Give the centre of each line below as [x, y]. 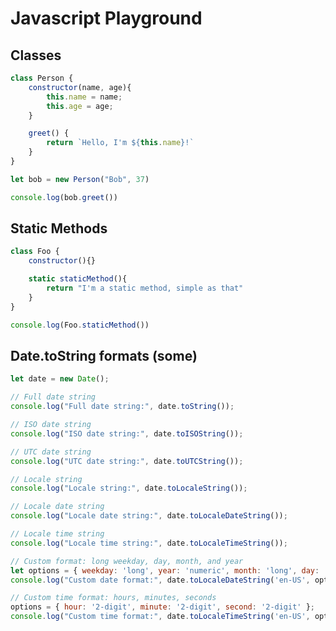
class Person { [42, 78]
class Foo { [35, 252]
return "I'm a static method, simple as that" [145, 288]
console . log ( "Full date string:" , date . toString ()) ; [122, 407]
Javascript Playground [106, 18]
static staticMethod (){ [78, 279]
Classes [36, 55]
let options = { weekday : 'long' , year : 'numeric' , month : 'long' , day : [165, 570]
